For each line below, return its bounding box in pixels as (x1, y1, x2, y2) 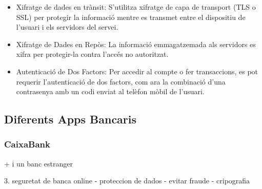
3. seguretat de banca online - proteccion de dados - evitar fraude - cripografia (4, 175, 250, 186)
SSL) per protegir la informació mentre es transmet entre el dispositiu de (16, 11, 246, 22)
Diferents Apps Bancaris (4, 111, 137, 127)
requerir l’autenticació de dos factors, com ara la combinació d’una (16, 76, 226, 87)
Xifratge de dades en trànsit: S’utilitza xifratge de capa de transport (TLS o (16, 2, 256, 12)
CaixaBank (4, 138, 50, 151)
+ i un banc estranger (4, 158, 73, 169)
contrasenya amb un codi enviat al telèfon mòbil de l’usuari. (16, 86, 205, 97)
